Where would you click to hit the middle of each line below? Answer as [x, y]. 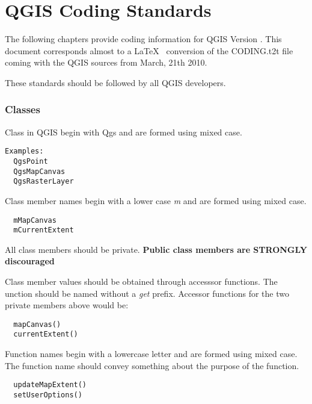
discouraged [30, 261]
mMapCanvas [35, 220]
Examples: [24, 151]
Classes [23, 109]
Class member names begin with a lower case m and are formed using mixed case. [156, 200]
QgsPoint [31, 161]
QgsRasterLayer [44, 182]
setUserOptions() [48, 395]
